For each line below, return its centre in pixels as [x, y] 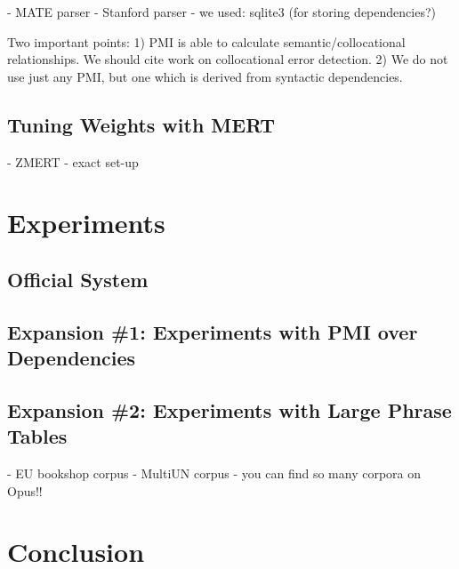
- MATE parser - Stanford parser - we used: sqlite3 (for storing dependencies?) [221, 12]
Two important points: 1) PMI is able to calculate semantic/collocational [206, 41]
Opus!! [25, 490]
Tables [37, 436]
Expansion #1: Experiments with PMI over [213, 331]
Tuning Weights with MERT [141, 124]
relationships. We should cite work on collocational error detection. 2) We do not [228, 59]
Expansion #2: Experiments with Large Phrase [229, 409]
